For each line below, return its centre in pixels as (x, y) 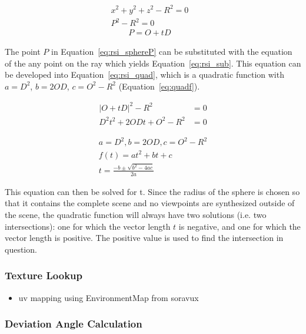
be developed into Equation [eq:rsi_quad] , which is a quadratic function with (144, 75)
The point (23, 52)
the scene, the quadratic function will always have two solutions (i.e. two (136, 214)
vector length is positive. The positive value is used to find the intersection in (144, 238)
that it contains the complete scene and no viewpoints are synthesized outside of (150, 203)
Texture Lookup (44, 275)
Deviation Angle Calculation (74, 324)
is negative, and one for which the (240, 226)
